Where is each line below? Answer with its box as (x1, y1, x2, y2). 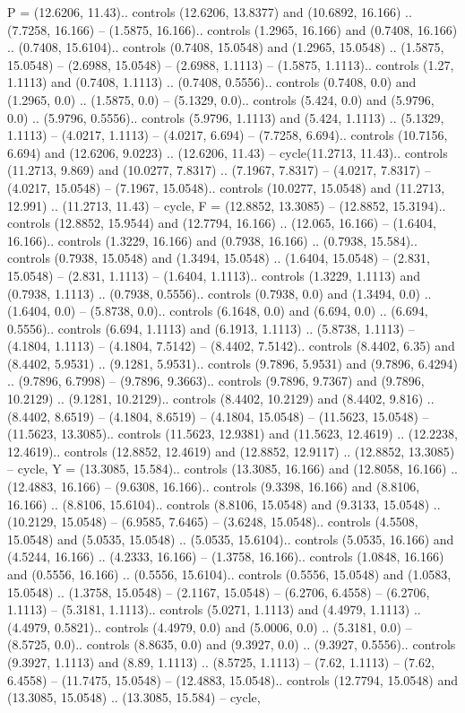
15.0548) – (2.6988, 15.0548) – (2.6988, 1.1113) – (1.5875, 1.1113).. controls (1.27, (7, 55, 454, 74)
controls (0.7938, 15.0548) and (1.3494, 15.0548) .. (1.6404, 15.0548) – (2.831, (7, 248, 430, 267)
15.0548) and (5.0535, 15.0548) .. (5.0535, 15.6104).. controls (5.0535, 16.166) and (7, 529, 454, 548)
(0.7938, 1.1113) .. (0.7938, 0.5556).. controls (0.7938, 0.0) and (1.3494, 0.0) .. (7, 283, 432, 302)
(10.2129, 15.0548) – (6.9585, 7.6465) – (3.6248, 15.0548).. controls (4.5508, (7, 512, 418, 531)
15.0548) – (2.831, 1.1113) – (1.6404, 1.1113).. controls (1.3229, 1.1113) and (7, 265, 420, 284)
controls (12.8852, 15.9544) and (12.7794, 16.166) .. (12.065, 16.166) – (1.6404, (7, 213, 436, 232)
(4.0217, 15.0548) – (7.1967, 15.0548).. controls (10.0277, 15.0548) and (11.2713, (7, 178, 445, 196)
